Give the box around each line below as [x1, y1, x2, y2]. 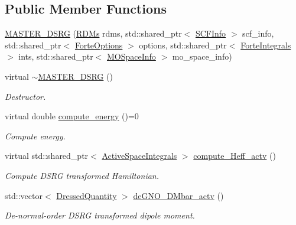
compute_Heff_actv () [193, 149, 276, 162]
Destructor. [5, 90, 46, 102]
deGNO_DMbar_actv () [133, 189, 224, 201]
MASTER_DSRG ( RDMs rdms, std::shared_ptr [5, 27, 182, 40]
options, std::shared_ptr [139, 38, 227, 51]
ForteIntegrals [240, 38, 291, 51]
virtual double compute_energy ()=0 [5, 110, 139, 122]
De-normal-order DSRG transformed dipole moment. [5, 209, 195, 221]
